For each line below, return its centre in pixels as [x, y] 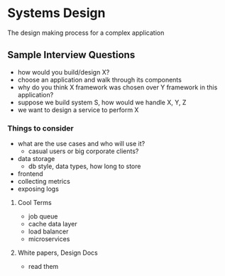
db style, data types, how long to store [84, 166]
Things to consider [40, 128]
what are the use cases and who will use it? [81, 144]
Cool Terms [34, 203]
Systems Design [56, 13]
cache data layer [53, 224]
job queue [43, 216]
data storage [36, 159]
